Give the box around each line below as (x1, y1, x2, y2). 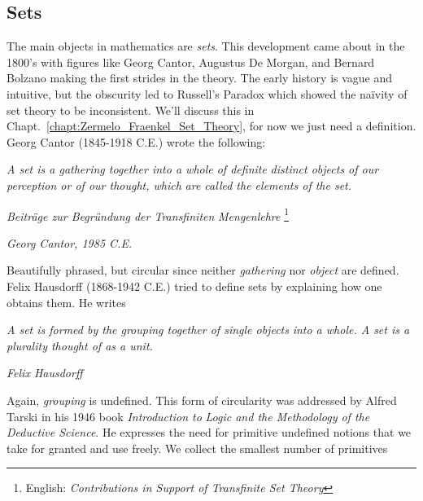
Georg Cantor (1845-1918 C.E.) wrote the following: (7, 133, 266, 150)
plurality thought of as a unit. (7, 336, 153, 354)
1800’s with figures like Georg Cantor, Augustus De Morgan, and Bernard (7, 53, 375, 70)
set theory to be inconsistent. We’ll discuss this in (7, 101, 255, 118)
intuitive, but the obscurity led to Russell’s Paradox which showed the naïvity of (7, 85, 408, 102)
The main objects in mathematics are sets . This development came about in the (7, 37, 405, 55)
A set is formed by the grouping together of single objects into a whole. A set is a (7, 321, 410, 338)
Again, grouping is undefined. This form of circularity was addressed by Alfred (7, 391, 397, 408)
